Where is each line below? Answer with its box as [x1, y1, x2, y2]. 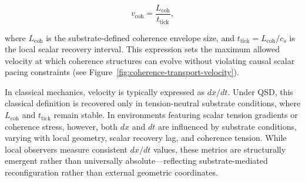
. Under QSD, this [227, 85, 293, 97]
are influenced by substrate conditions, [157, 120, 297, 132]
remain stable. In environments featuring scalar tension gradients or [53, 109, 298, 121]
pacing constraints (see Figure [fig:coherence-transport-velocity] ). [5, 66, 239, 78]
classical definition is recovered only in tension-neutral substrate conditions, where [5, 97, 301, 109]
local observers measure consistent [5, 143, 128, 155]
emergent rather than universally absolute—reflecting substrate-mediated [5, 154, 268, 167]
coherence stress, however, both [5, 120, 118, 132]
